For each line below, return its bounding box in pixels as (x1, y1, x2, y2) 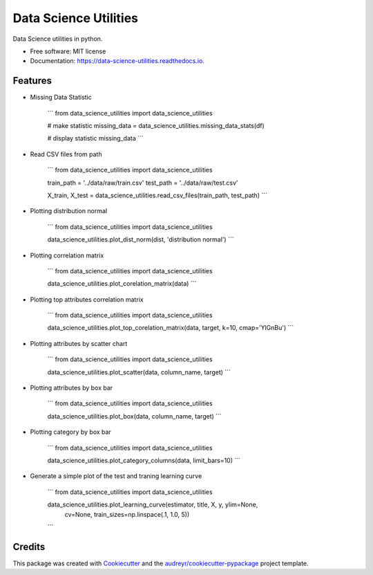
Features (12, 75, 52, 86)
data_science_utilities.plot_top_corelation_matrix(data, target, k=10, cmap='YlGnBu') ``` (47, 324, 294, 332)
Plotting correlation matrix (30, 251, 104, 259)
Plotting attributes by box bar (30, 384, 113, 392)
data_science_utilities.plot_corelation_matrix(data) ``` (47, 280, 197, 288)
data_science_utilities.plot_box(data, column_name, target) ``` (47, 412, 222, 420)
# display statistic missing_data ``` (47, 134, 144, 143)
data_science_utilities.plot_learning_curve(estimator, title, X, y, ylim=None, (47, 500, 258, 509)
